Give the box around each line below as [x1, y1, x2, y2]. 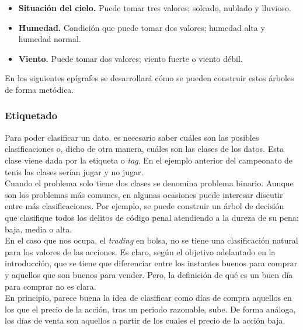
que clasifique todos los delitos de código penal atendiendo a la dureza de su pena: [5, 211, 299, 223]
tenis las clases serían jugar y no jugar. [5, 165, 144, 178]
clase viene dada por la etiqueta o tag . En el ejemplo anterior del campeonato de [5, 154, 293, 166]
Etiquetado [5, 108, 58, 123]
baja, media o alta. [5, 223, 72, 235]
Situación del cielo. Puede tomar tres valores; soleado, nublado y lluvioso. [18, 2, 291, 13]
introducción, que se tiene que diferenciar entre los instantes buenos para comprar [5, 257, 298, 269]
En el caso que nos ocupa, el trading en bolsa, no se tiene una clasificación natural [5, 234, 298, 246]
